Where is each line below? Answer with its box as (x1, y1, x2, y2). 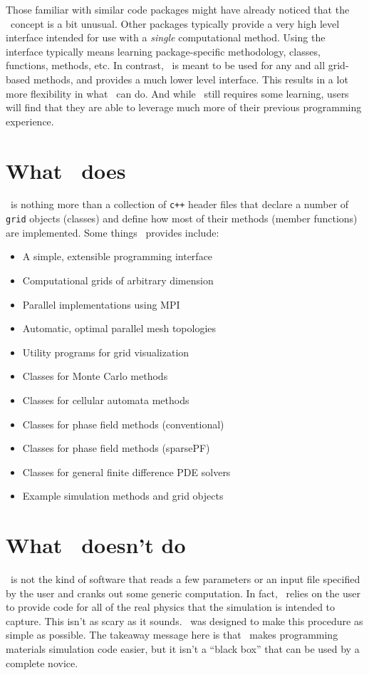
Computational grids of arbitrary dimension (22, 272, 214, 287)
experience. (6, 113, 54, 128)
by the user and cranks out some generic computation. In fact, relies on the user (6, 585, 360, 600)
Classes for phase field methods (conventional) (22, 416, 224, 431)
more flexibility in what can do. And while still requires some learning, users (6, 86, 349, 101)
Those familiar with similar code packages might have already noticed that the (6, 2, 350, 16)
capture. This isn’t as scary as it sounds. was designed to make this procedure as (6, 613, 363, 628)
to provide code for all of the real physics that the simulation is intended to (6, 599, 336, 614)
